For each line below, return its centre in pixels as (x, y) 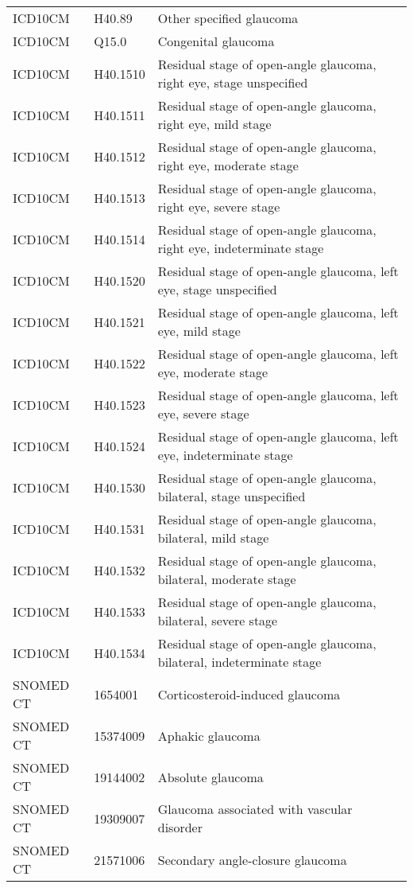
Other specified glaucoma (228, 18)
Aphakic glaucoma (209, 735)
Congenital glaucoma (216, 41)
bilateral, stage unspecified (232, 496)
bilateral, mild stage (213, 537)
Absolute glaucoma (210, 777)
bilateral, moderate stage (227, 579)
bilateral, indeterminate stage (239, 662)
